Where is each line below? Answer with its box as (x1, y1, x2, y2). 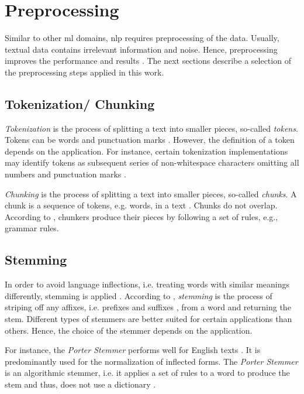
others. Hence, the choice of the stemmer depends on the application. (5, 324, 253, 336)
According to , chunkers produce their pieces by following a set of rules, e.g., (5, 210, 278, 222)
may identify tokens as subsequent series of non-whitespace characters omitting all (5, 156, 299, 169)
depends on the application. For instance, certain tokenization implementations (5, 145, 288, 157)
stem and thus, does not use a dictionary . (5, 378, 156, 390)
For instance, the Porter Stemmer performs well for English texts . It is (5, 344, 261, 356)
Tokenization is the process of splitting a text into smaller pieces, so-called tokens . (5, 122, 298, 134)
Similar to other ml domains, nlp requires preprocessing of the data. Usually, (5, 32, 279, 44)
